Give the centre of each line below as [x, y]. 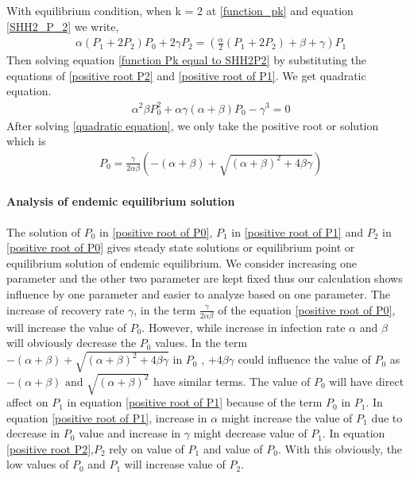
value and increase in [130, 433]
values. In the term [201, 343]
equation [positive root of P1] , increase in [107, 417]
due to [387, 417]
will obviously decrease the [72, 343]
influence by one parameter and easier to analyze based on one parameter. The [198, 293]
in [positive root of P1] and [297, 231]
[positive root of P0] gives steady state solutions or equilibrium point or [181, 247]
